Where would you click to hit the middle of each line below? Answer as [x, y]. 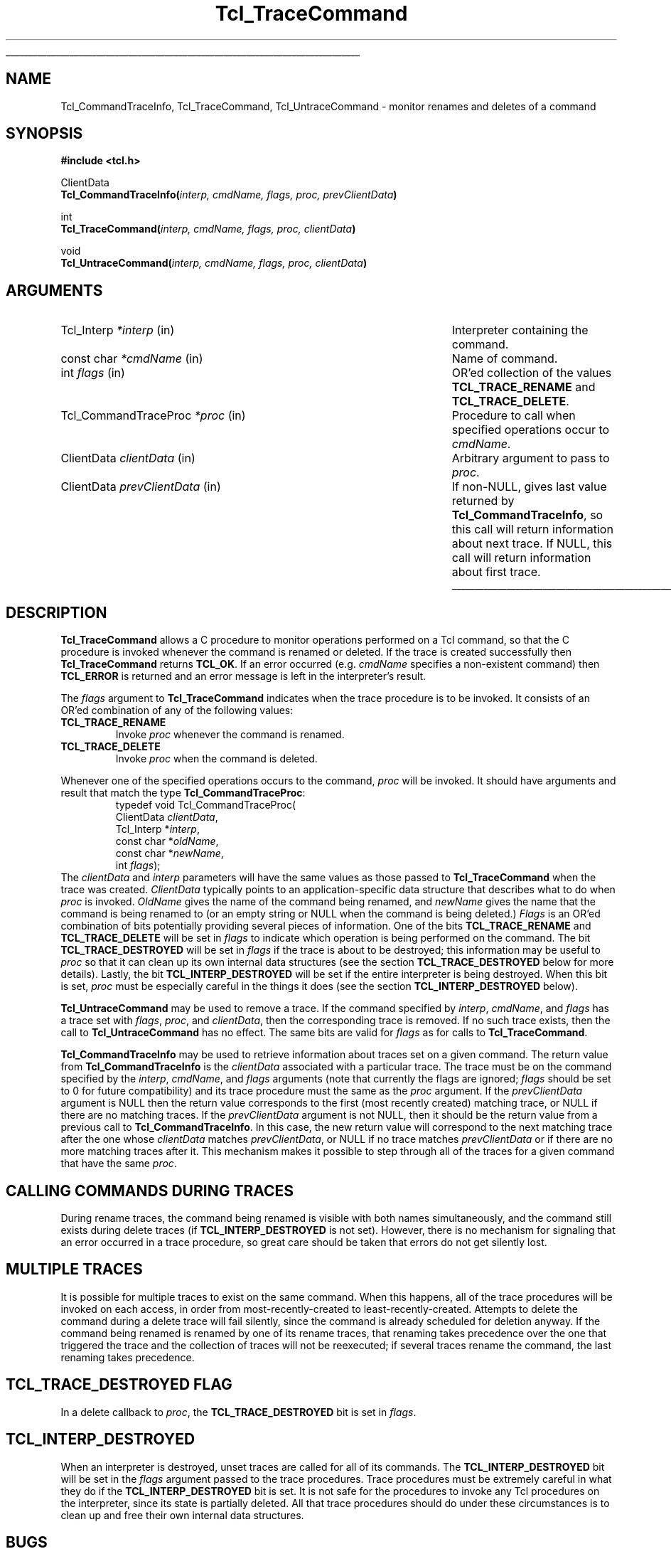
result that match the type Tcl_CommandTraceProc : [183, 793]
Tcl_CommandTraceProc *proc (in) [153, 416]
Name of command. [505, 359]
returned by [483, 501]
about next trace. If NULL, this [532, 544]
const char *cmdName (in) [132, 359]
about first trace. [496, 572]
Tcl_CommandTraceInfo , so [527, 515]
